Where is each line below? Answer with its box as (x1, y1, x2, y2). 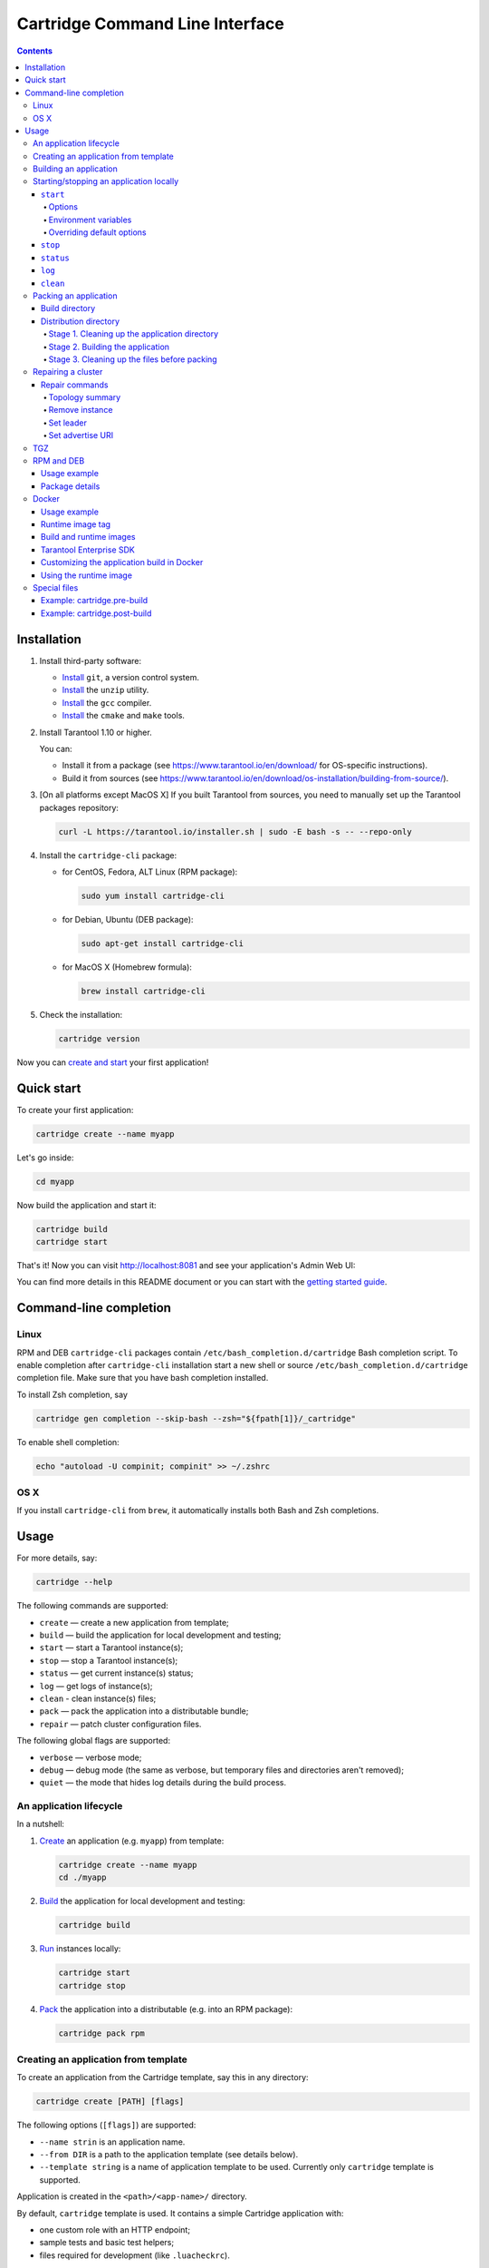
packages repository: (39, 802, 120, 813)
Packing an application (33, 290, 118, 301)
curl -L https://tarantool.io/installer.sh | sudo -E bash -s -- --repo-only (58, 826, 412, 836)
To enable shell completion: (16, 1436, 120, 1447)
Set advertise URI (48, 430, 114, 441)
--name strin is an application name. (39, 2136, 186, 2147)
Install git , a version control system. (62, 672, 199, 683)
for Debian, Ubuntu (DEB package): (62, 914, 194, 924)
